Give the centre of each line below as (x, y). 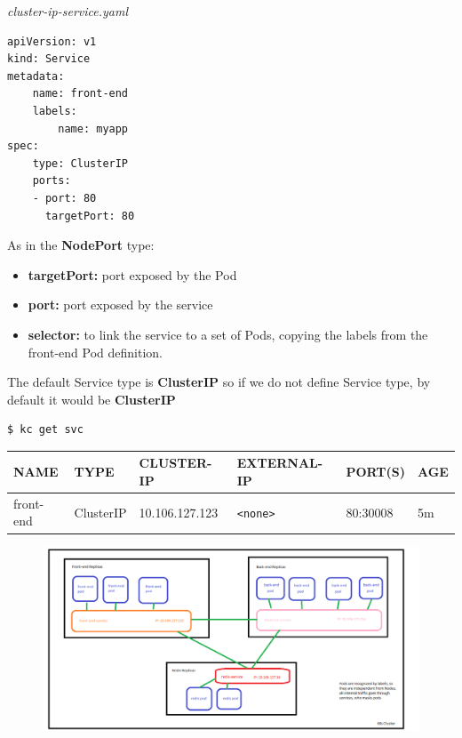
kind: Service (49, 59)
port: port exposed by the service (120, 305)
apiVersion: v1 (52, 41)
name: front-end (80, 94)
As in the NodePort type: (81, 245)
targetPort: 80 (90, 216)
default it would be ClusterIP (92, 399)
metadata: (36, 76)
